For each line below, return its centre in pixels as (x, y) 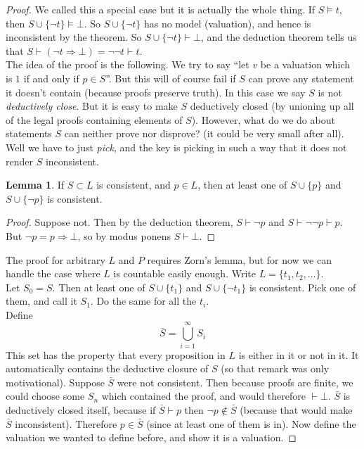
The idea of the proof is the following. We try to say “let (128, 64)
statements (29, 133)
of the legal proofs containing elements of (94, 119)
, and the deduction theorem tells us (279, 37)
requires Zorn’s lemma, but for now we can (239, 259)
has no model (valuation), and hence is (227, 23)
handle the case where (53, 273)
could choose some (45, 396)
